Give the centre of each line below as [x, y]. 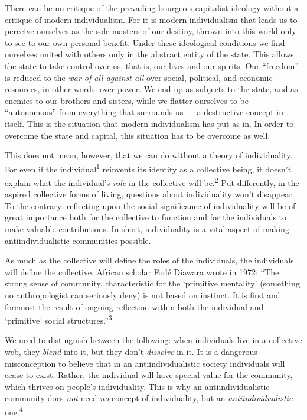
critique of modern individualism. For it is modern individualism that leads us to [151, 19]
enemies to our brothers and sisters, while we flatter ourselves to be [127, 100]
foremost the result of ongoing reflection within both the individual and [134, 306]
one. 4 [14, 411]
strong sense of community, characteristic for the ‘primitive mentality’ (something [152, 283]
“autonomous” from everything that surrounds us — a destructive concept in [144, 112]
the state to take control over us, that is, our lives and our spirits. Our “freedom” [152, 65]
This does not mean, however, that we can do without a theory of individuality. [149, 155]
